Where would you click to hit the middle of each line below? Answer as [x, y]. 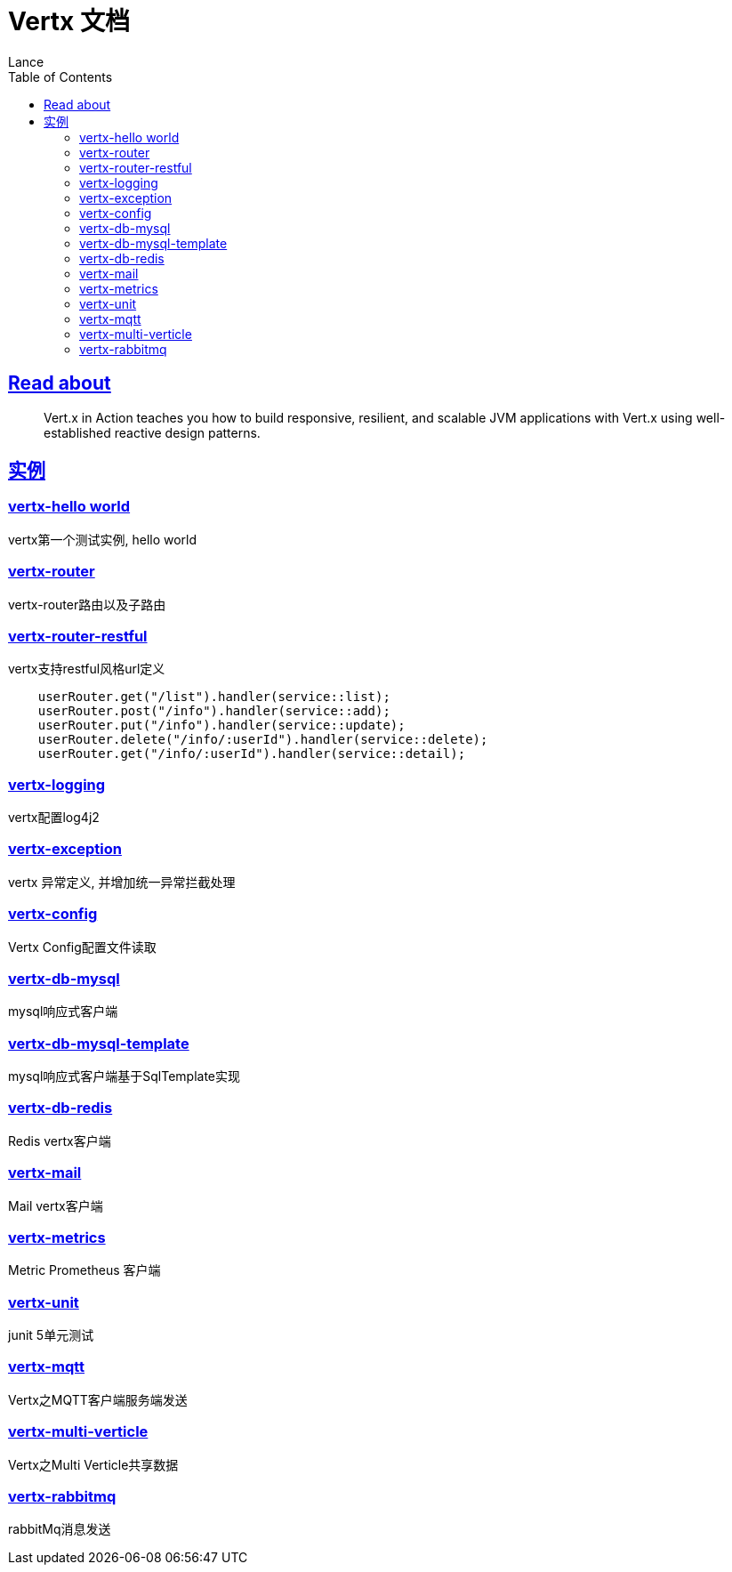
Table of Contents [60, 77]
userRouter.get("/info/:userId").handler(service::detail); [252, 754]
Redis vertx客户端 [60, 1141]
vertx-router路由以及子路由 [87, 604]
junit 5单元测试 [51, 1335]
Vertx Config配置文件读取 [82, 947]
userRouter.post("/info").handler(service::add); [214, 711]
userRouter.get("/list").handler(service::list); [214, 697]
